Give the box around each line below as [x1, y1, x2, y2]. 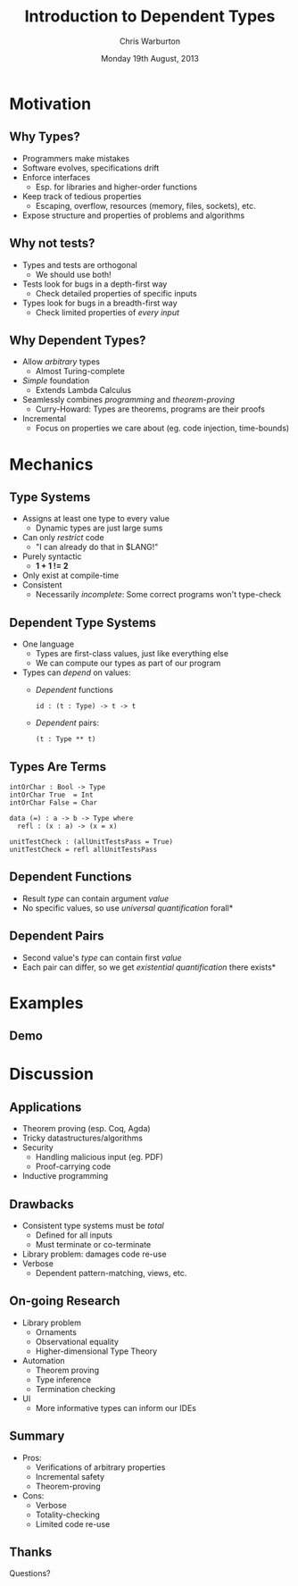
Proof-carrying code [35, 1161, 112, 1172]
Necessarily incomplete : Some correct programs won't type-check [35, 589, 282, 600]
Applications [9, 1099, 82, 1114]
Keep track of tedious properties [21, 190, 142, 202]
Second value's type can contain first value [21, 952, 182, 963]
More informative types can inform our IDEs [35, 1402, 196, 1413]
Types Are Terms [9, 759, 107, 774]
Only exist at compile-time [21, 570, 120, 581]
